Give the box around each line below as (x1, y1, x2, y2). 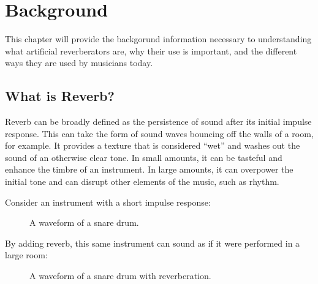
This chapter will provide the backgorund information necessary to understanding (5, 32, 312, 45)
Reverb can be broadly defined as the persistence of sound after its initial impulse (5, 115, 312, 128)
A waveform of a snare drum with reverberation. (29, 269, 211, 282)
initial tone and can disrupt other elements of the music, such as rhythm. (5, 175, 279, 188)
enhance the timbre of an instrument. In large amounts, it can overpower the (5, 163, 293, 176)
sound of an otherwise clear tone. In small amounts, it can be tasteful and (5, 151, 282, 163)
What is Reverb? (5, 86, 115, 105)
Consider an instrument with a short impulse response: (5, 195, 211, 208)
